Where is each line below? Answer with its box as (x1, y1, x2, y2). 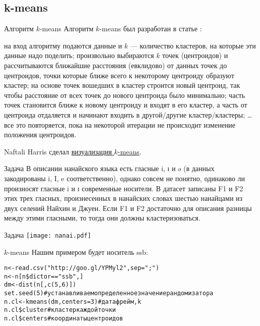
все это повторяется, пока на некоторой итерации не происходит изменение (4, 119, 236, 130)
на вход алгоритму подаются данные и (4, 40, 122, 50)
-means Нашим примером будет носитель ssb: (8, 246, 148, 257)
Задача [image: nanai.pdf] (4, 229, 91, 240)
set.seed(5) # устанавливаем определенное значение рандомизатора (4, 290, 214, 297)
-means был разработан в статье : (99, 23, 202, 34)
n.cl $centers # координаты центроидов (4, 315, 123, 322)
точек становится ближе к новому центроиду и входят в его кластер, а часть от (4, 99, 247, 110)
